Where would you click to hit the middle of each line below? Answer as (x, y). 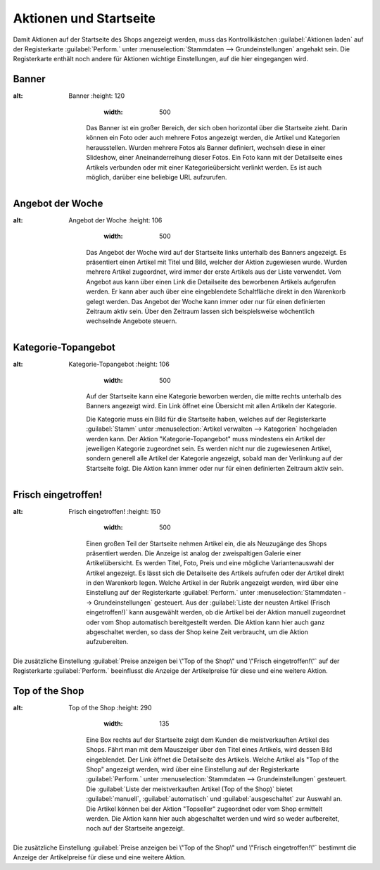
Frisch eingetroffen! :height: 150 (115, 511)
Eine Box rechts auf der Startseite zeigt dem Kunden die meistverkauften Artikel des (208, 740)
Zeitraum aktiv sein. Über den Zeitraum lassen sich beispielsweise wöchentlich (200, 311)
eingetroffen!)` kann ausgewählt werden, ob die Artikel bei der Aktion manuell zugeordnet (216, 612)
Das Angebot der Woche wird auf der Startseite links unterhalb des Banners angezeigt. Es (216, 252)
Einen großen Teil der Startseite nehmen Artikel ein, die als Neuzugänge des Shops (207, 543)
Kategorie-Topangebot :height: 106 (119, 364)
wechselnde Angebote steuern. (132, 321)
